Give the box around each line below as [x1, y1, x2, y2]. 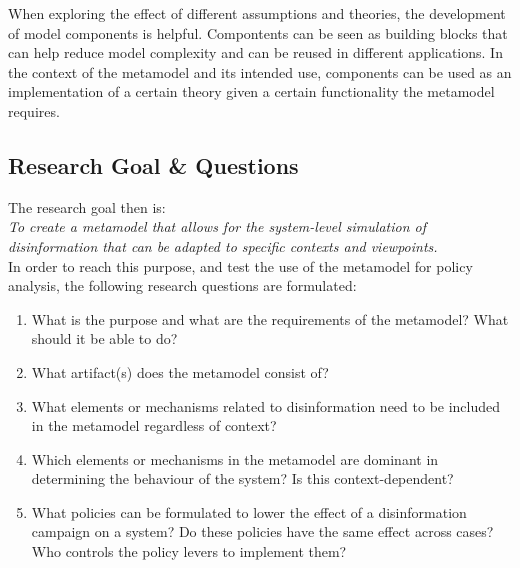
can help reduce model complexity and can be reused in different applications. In [8, 42, 503, 63]
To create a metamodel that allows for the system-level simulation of [8, 216, 426, 237]
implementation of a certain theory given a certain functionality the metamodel [8, 81, 495, 102]
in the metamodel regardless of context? [31, 415, 277, 436]
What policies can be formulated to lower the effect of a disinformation [31, 501, 467, 522]
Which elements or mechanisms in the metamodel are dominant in [31, 448, 439, 469]
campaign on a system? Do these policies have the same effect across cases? [31, 521, 494, 542]
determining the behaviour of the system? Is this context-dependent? [31, 468, 454, 489]
